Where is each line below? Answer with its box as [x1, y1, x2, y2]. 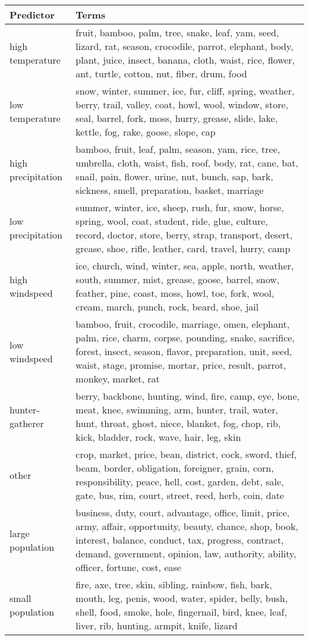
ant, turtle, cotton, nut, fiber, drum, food [75, 67, 247, 80]
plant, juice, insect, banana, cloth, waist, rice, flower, [75, 53, 295, 67]
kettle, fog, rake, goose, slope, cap [75, 125, 216, 139]
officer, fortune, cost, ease [75, 560, 181, 574]
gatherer [10, 416, 44, 430]
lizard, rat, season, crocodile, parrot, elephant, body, [75, 39, 294, 53]
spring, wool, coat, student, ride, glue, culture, [75, 214, 268, 228]
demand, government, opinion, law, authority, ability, [75, 547, 297, 560]
